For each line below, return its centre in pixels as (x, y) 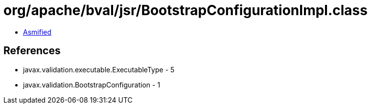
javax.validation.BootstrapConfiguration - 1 (92, 85)
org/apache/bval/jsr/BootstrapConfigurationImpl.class (185, 10)
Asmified (37, 32)
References (32, 51)
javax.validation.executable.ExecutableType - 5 (99, 69)
